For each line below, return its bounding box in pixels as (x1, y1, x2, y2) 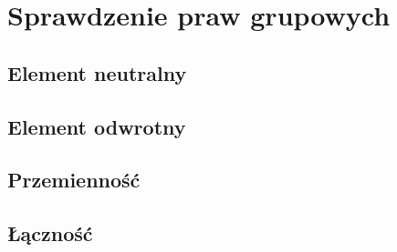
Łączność (7, 219, 93, 247)
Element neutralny (7, 58, 187, 86)
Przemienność (7, 166, 141, 194)
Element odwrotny (7, 112, 186, 140)
